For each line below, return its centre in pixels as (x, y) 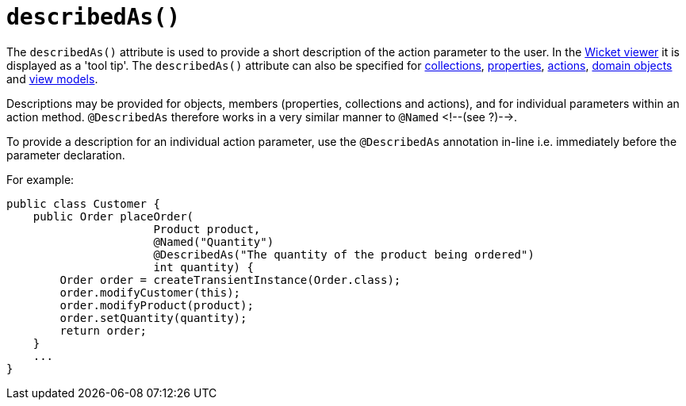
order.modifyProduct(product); (157, 305)
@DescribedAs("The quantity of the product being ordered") (344, 254)
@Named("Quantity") (214, 241)
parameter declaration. (66, 155)
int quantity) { (203, 267)
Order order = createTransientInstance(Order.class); (230, 280)
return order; (103, 330)
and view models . (52, 79)
